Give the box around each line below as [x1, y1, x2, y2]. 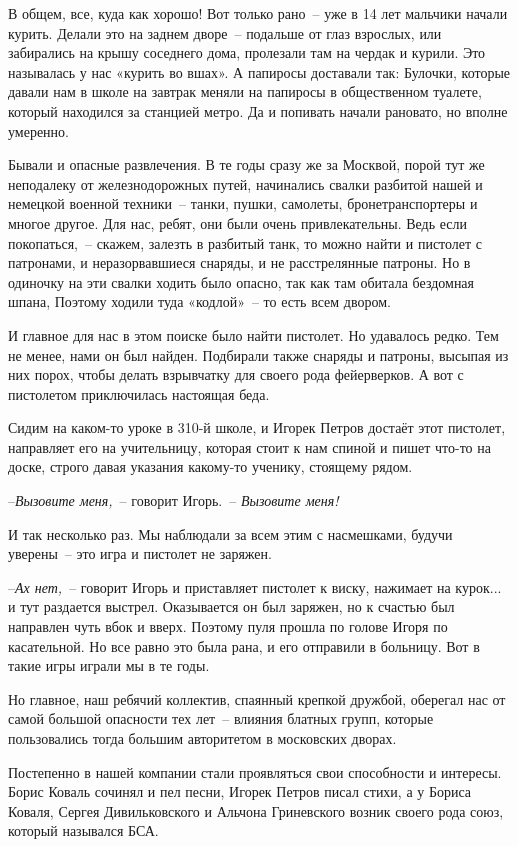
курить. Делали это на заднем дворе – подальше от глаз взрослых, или [8, 22, 442, 43]
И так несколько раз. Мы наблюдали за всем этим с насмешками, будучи [8, 523, 453, 544]
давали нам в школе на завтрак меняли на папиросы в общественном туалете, [8, 81, 482, 102]
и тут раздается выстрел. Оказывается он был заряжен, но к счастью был [8, 596, 455, 617]
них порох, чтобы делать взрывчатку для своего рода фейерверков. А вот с [8, 364, 464, 385]
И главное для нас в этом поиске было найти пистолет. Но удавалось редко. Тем [8, 324, 499, 345]
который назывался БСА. [8, 820, 159, 841]
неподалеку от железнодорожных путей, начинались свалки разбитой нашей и [8, 173, 483, 194]
